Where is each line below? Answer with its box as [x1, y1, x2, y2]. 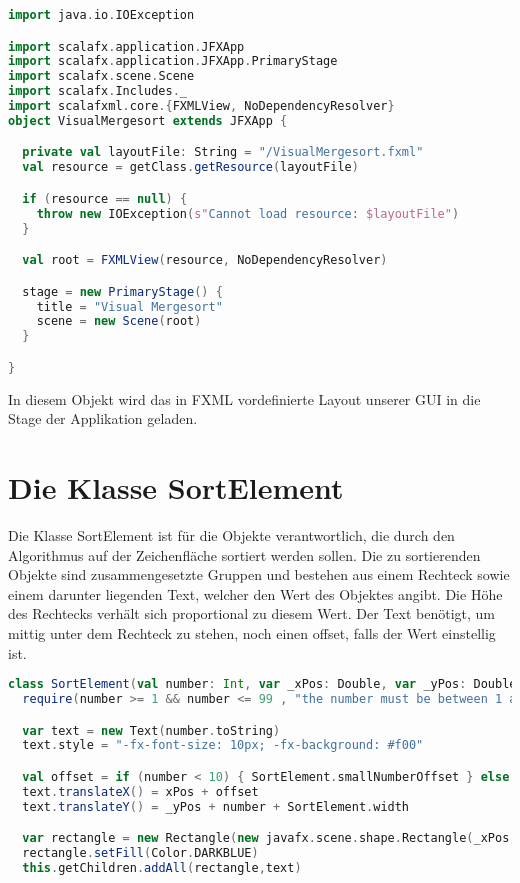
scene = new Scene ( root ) [36, 314, 202, 329]
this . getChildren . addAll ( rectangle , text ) [22, 861, 302, 875]
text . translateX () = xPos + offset [22, 784, 259, 799]
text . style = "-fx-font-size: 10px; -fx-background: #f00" [22, 738, 424, 753]
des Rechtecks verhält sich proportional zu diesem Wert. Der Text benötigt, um [8, 603, 495, 624]
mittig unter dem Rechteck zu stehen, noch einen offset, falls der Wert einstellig [8, 622, 496, 643]
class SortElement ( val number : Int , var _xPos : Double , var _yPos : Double [8, 677, 517, 692]
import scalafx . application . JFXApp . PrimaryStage [8, 54, 338, 69]
